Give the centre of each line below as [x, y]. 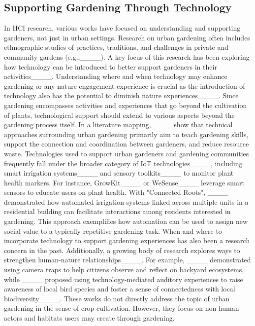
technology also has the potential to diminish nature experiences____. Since [121, 95]
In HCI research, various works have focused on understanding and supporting [122, 28]
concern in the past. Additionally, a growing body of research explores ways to [122, 250]
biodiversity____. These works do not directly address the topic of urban [117, 298]
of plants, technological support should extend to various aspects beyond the [119, 115]
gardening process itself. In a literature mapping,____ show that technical [118, 125]
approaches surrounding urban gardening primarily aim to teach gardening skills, [126, 134]
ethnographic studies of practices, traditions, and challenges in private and [116, 47]
